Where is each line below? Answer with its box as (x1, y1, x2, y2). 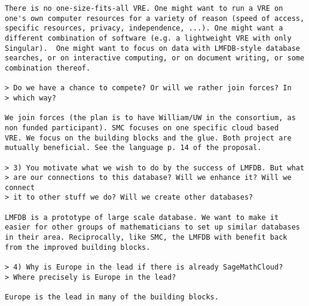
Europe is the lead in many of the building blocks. (5, 293, 219, 302)
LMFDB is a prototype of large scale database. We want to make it (5, 213, 279, 222)
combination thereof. (5, 63, 91, 72)
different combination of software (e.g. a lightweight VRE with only (5, 33, 292, 42)
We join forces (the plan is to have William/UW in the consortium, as (5, 114, 296, 123)
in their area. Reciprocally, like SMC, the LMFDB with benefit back (5, 233, 287, 242)
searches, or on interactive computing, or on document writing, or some (5, 54, 305, 63)
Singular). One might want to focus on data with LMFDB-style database (5, 44, 300, 53)
